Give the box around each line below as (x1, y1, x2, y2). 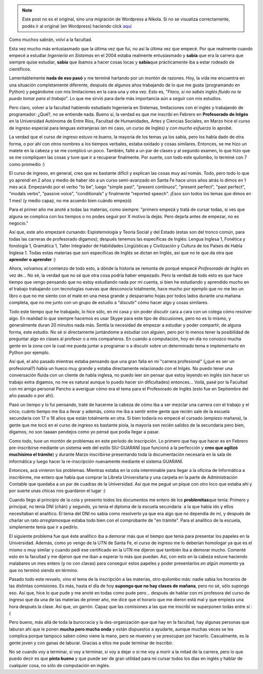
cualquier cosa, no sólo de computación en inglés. (9, 662, 111, 668)
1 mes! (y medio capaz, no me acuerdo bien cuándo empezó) (9, 198, 131, 204)
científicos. (9, 66, 32, 72)
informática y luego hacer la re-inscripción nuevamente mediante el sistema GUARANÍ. (9, 458, 184, 464)
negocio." (9, 220, 29, 226)
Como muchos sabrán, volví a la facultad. (9, 37, 93, 42)
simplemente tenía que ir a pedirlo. (9, 524, 79, 530)
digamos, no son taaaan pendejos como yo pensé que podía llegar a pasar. (9, 429, 160, 435)
